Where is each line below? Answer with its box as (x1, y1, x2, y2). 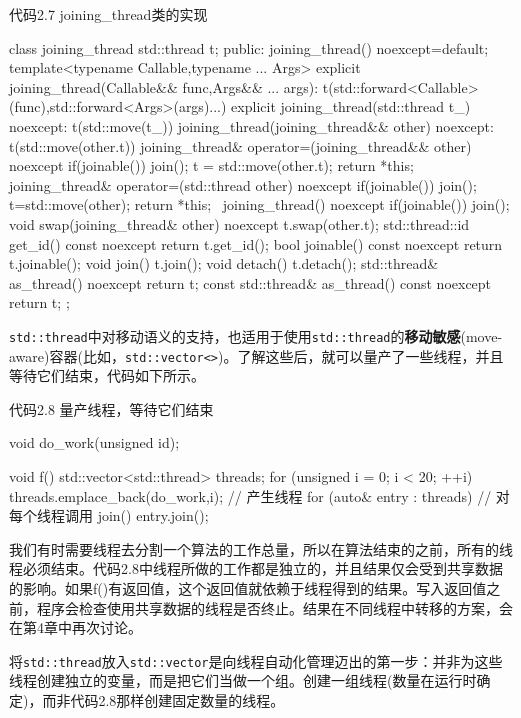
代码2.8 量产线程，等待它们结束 (9, 398, 214, 419)
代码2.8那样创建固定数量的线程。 (70, 690, 285, 710)
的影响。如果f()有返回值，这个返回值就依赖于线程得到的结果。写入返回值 (9, 577, 487, 598)
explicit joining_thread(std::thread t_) (231, 96, 471, 117)
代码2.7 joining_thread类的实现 (9, 4, 208, 24)
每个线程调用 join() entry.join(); (9, 505, 209, 526)
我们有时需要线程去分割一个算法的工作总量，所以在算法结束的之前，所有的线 (9, 538, 513, 559)
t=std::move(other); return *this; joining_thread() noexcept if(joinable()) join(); (9, 194, 510, 215)
